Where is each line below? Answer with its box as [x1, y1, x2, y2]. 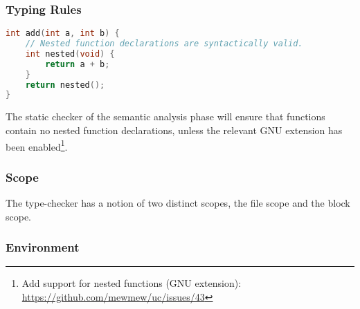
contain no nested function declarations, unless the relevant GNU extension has [6, 122, 343, 137]
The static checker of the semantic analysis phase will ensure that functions [6, 109, 325, 124]
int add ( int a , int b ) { [6, 28, 120, 39]
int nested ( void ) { [25, 48, 115, 59]
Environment [6, 238, 80, 256]
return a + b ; [45, 59, 110, 69]
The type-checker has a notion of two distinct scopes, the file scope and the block [6, 196, 350, 209]
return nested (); [25, 79, 105, 90]
